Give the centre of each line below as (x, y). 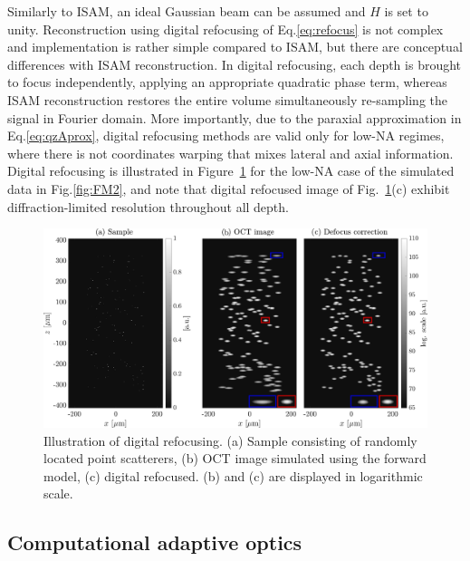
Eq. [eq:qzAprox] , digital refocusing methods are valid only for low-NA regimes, (226, 135)
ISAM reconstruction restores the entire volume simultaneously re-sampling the (228, 99)
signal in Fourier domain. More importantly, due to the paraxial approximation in (235, 117)
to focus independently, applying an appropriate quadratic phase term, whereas (227, 82)
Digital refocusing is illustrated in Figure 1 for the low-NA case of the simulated (231, 171)
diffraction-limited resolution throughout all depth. (148, 206)
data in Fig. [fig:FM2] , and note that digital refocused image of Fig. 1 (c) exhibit (229, 188)
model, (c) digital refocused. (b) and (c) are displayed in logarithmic (233, 475)
